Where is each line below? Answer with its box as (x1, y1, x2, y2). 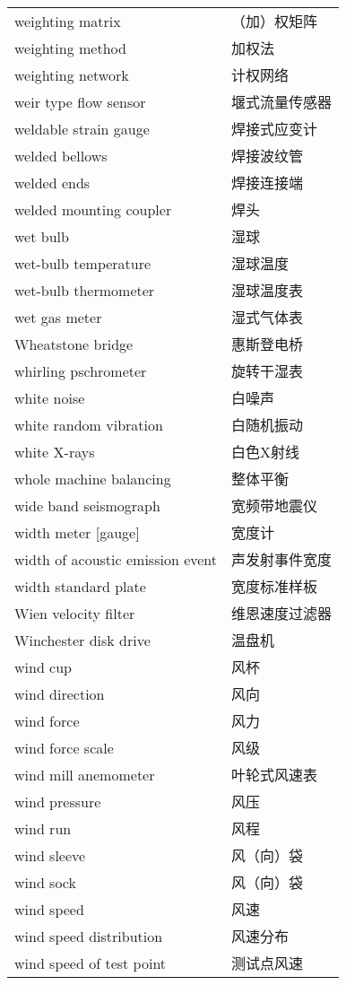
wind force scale (14, 737, 114, 758)
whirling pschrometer (14, 360, 147, 381)
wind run (14, 817, 72, 839)
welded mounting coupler (14, 198, 172, 220)
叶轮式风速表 (231, 764, 318, 785)
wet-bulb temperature (14, 252, 151, 274)
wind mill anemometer (14, 763, 155, 785)
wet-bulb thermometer (14, 279, 155, 301)
